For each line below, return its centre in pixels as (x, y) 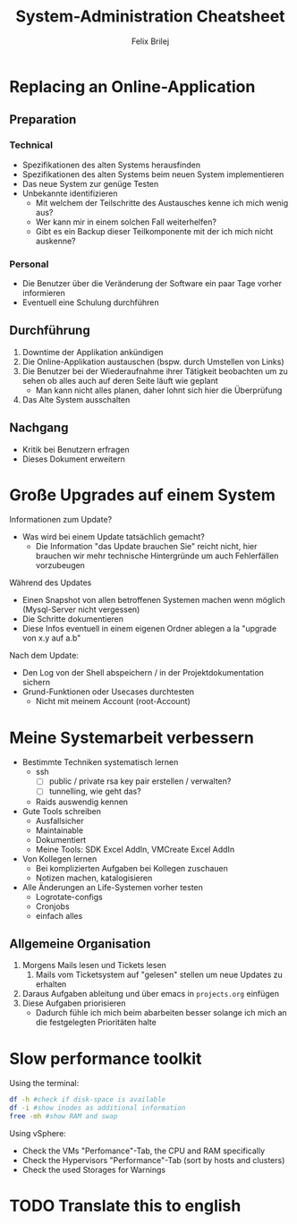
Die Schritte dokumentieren (72, 619)
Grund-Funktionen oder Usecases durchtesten (108, 692)
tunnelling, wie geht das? (95, 791)
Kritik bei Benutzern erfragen (76, 449)
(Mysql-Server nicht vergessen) (81, 609)
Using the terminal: (44, 1084)
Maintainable (59, 830)
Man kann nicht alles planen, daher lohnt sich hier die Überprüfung (159, 390)
